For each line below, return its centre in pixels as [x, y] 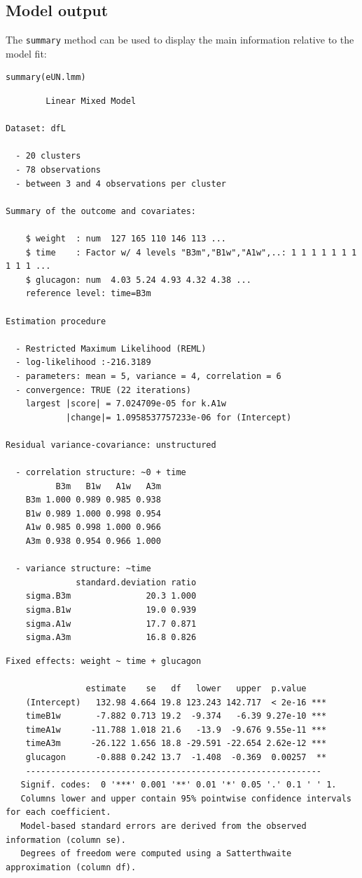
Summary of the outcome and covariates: [101, 211]
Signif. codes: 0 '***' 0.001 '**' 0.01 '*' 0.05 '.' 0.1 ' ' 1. [179, 785]
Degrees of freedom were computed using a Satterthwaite [156, 854]
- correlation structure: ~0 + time [101, 473]
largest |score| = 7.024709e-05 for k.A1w [126, 404]
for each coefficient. [58, 812]
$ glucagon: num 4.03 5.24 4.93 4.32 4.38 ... [138, 280]
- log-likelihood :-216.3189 [83, 362]
